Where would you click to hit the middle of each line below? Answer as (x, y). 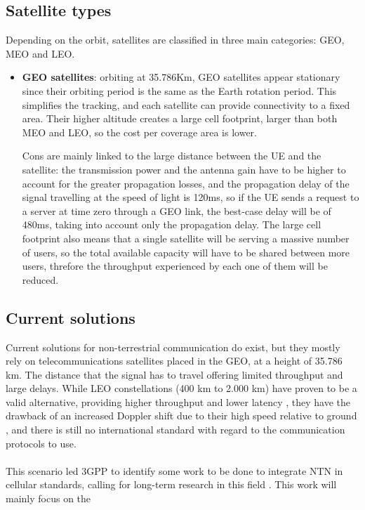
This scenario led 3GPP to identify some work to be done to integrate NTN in (174, 470)
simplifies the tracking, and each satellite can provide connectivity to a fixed (186, 104)
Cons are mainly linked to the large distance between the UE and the (172, 156)
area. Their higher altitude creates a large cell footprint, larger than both (180, 118)
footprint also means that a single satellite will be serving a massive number (186, 238)
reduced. (40, 279)
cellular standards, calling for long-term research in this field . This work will (171, 484)
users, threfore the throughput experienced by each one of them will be (175, 266)
